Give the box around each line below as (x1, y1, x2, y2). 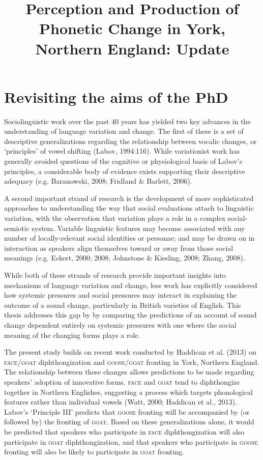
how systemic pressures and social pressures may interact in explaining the (4, 290, 237, 300)
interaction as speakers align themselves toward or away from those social (4, 242, 233, 253)
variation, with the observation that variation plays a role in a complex (4, 213, 226, 223)
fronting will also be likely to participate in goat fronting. (4, 446, 184, 457)
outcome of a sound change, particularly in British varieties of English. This (4, 299, 241, 310)
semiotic (4, 222, 30, 233)
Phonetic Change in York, (39, 18, 225, 39)
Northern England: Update (35, 38, 229, 59)
